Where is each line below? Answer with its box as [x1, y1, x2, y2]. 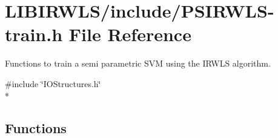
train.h [5, 22, 63, 47]
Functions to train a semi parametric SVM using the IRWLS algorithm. [5, 57, 271, 70]
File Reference [68, 22, 191, 47]
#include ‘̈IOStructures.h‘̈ [5, 77, 101, 90]
